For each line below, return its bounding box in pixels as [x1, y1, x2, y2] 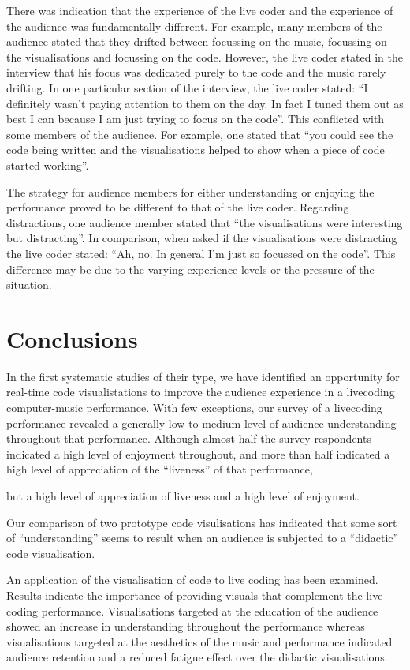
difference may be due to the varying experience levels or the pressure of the [6, 260, 375, 277]
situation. [6, 276, 52, 293]
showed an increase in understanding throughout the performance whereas [6, 618, 365, 634]
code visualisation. [6, 545, 95, 561]
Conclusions [6, 322, 138, 354]
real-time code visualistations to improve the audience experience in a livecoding [6, 384, 395, 400]
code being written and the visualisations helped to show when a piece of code [6, 141, 385, 158]
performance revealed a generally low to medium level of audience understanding [6, 414, 397, 431]
